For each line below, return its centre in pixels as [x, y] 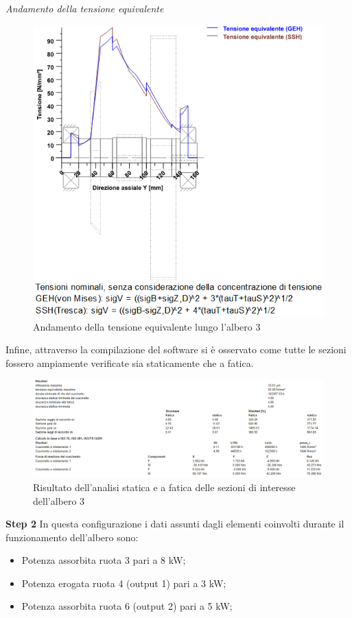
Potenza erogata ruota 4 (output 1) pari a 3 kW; [124, 583]
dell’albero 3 [59, 500]
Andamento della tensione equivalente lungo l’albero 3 [147, 326]
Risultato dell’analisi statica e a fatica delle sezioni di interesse [164, 487]
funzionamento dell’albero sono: [72, 537]
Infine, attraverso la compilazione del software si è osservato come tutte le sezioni [176, 349]
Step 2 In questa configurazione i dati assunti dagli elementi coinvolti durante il [175, 524]
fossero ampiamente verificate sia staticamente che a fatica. [130, 363]
